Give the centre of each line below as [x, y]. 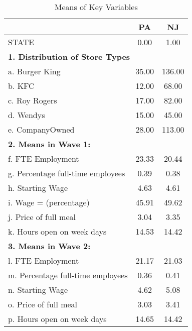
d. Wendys [27, 115]
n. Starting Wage [38, 290]
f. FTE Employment [44, 158]
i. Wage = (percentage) [49, 202]
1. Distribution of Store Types [69, 57]
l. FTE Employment [44, 260]
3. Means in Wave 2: [49, 246]
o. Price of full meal [43, 304]
